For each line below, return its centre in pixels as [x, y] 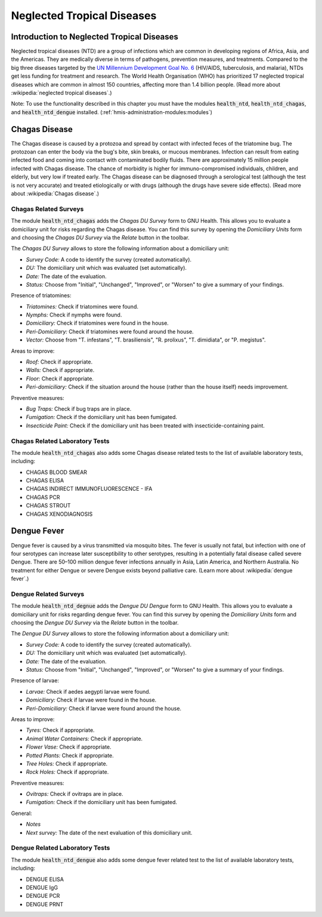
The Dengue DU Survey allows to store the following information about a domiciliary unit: [120, 633]
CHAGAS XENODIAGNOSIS [59, 514]
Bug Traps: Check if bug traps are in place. [79, 409]
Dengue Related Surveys [48, 594]
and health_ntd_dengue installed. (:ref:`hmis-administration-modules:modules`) [112, 112]
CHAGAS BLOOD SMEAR [57, 472]
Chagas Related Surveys [47, 209]
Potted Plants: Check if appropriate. [70, 755]
